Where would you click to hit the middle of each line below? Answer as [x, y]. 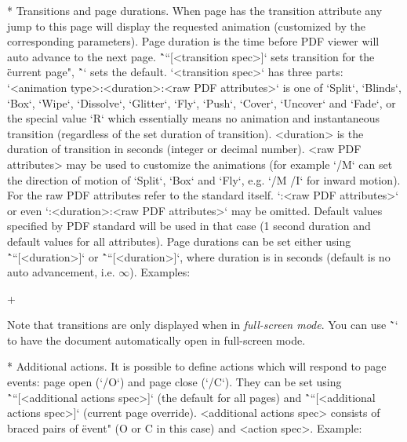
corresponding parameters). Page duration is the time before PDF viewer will [193, 41]
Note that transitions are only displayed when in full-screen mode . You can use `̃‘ [203, 325]
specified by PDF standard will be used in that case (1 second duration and [189, 226]
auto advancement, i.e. [61, 272]
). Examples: [160, 272]
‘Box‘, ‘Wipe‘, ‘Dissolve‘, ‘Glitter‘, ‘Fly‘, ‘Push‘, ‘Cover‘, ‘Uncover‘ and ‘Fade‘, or [202, 102]
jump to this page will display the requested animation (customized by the [186, 26]
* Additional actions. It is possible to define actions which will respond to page [197, 366]
